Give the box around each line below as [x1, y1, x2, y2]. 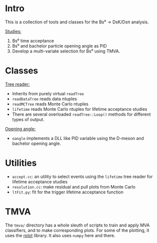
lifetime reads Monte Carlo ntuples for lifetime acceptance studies [12, 106, 147, 112]
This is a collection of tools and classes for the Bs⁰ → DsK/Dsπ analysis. [5, 19, 149, 25]
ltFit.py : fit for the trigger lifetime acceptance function [12, 189, 124, 195]
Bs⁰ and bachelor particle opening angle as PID [12, 43, 107, 49]
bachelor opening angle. [12, 140, 61, 146]
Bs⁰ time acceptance [12, 37, 54, 44]
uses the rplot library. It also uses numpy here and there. [5, 232, 116, 238]
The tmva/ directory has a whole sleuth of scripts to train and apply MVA [5, 222, 150, 228]
